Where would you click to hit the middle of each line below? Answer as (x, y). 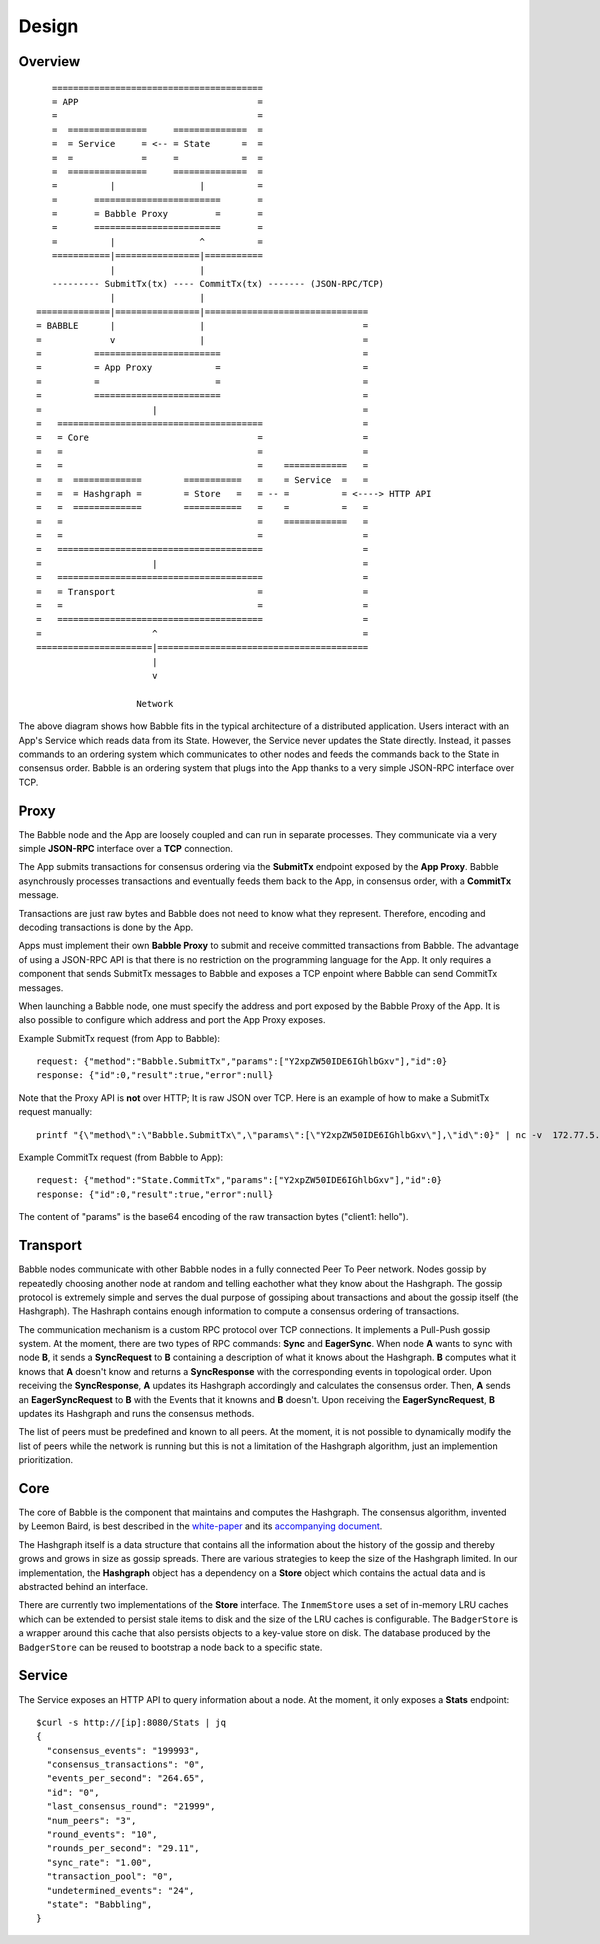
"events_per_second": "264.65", (125, 1778)
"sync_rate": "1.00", (99, 1862)
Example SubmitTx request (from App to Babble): (119, 1038)
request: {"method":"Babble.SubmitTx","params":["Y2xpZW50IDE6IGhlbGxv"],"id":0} (242, 1061)
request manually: (55, 1112)
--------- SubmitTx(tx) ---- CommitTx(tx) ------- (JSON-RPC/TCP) (218, 284)
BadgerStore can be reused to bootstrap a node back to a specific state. (170, 1647)
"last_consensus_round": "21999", (131, 1806)
